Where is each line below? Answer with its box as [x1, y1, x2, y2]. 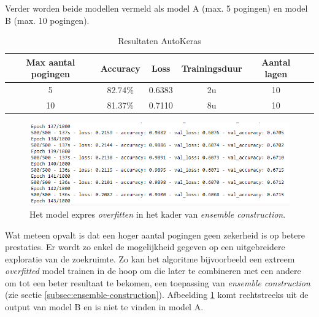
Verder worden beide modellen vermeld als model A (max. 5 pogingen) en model [5, 2, 308, 14]
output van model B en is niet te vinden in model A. [5, 300, 204, 313]
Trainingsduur [181, 61, 242, 74]
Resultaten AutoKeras [118, 34, 201, 47]
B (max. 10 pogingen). [5, 13, 90, 26]
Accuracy [100, 61, 140, 74]
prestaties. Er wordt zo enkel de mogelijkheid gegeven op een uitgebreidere [5, 240, 285, 253]
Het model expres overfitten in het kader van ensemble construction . [29, 207, 286, 220]
